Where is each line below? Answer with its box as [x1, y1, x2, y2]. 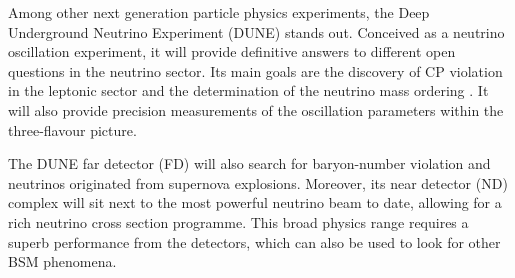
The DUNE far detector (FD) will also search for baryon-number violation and [8, 153, 491, 174]
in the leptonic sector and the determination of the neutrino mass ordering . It [8, 80, 489, 101]
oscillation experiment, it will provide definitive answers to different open [8, 41, 456, 62]
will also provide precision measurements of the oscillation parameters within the [8, 99, 504, 120]
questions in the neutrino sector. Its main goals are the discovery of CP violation [8, 60, 503, 81]
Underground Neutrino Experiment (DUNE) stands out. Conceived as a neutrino [8, 21, 505, 42]
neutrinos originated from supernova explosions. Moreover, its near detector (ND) [8, 172, 508, 193]
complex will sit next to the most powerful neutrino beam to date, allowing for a [8, 192, 502, 213]
